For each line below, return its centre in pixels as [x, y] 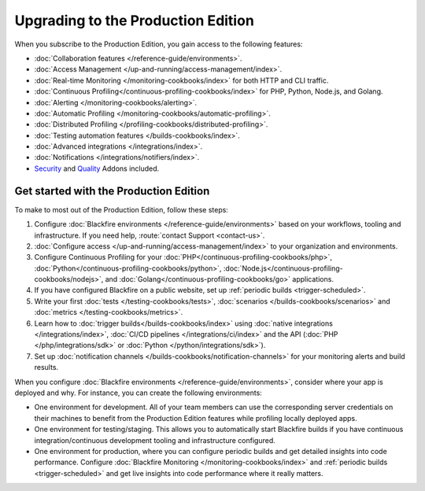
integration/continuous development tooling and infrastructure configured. [155, 440]
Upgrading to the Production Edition [135, 20]
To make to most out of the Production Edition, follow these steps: [121, 209]
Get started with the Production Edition [112, 191]
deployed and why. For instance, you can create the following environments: [139, 393]
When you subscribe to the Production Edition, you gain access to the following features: [159, 44]
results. [46, 367]
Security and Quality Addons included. [97, 168]
